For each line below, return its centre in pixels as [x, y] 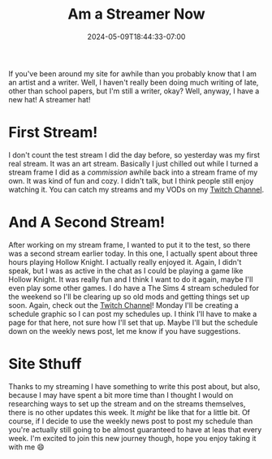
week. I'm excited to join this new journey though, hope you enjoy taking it [132, 438]
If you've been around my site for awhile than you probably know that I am [133, 73]
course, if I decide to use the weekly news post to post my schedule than [131, 421]
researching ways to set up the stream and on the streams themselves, [127, 404]
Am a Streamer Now [136, 14]
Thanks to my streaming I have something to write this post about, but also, [134, 386]
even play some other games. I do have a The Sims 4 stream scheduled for [134, 288]
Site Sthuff [45, 364]
